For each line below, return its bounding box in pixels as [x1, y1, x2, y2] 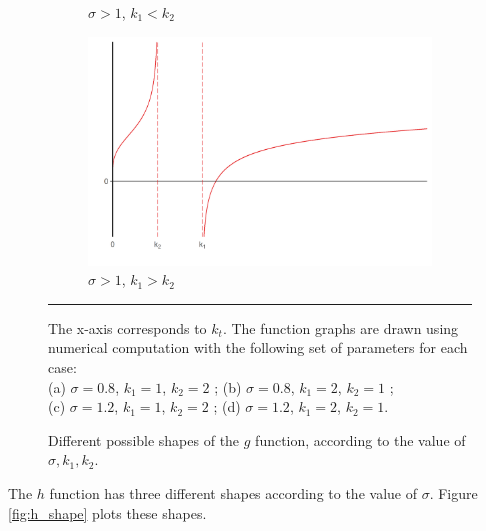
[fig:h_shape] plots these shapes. [8, 502, 207, 523]
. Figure [429, 483, 478, 504]
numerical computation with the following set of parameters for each [48, 337, 468, 358]
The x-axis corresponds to [48, 317, 207, 338]
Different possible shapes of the [48, 429, 240, 450]
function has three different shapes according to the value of [49, 483, 417, 504]
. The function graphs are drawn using [222, 317, 459, 338]
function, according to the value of [255, 429, 466, 450]
